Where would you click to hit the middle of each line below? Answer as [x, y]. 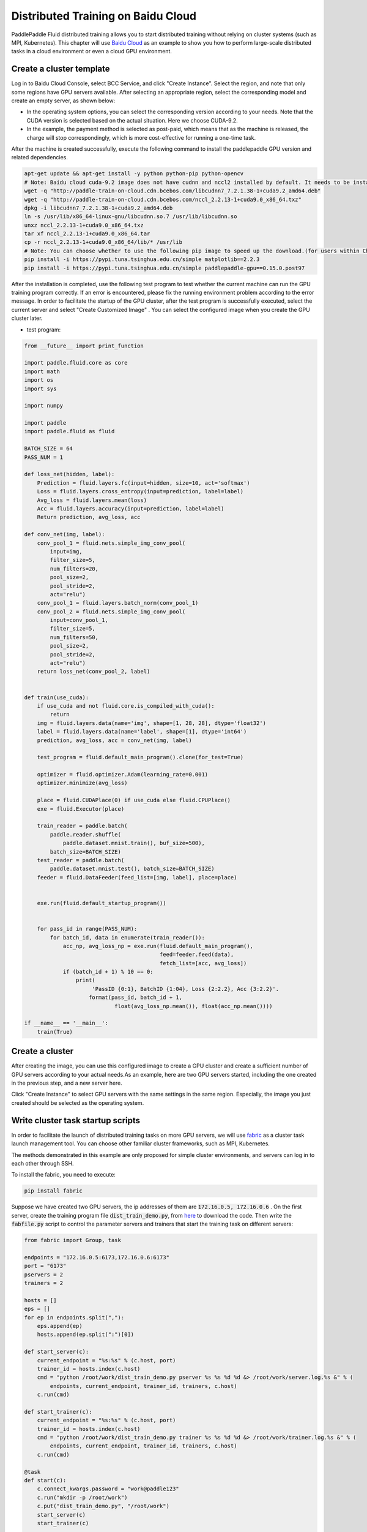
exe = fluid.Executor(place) [81, 809]
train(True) [55, 1032]
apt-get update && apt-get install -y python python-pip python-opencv [134, 174]
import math [42, 371]
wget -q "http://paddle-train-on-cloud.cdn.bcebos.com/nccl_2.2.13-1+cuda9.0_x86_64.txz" [163, 199]
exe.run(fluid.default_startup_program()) [102, 903]
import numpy [44, 406]
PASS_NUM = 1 [44, 457]
